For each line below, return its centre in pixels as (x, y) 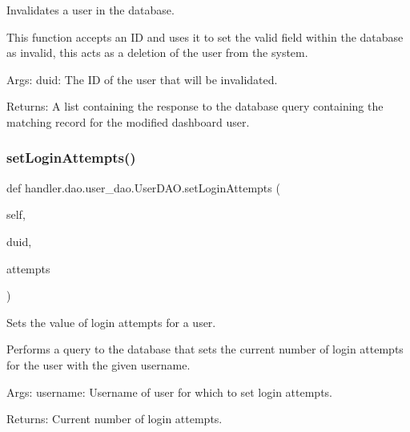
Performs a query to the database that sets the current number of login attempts (205, 349)
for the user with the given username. (98, 364)
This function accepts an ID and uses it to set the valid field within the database (205, 36)
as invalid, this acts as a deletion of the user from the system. (157, 52)
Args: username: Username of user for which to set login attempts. (170, 392)
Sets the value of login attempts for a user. (111, 322)
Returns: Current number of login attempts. (115, 419)
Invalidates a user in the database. (90, 10)
